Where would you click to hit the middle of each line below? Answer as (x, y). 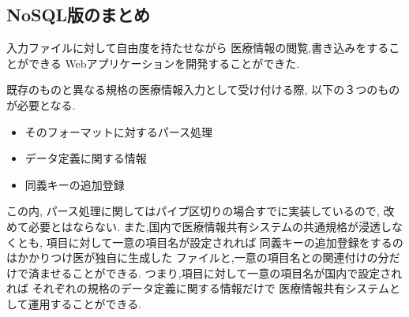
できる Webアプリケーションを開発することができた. (164, 63)
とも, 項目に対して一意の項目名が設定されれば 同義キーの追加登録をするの (210, 242)
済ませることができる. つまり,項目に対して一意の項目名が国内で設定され (215, 272)
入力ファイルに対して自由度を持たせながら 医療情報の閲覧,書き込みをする (198, 48)
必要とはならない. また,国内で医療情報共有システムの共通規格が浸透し (210, 226)
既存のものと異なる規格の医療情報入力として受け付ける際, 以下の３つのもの (203, 90)
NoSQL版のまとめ (79, 15)
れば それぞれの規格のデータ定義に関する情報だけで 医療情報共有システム (198, 288)
